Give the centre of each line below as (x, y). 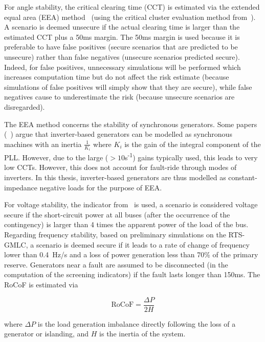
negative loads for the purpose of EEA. (101, 187)
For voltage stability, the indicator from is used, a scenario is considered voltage (131, 204)
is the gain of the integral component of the (193, 144)
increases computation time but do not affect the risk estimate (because (117, 77)
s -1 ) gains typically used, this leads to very (191, 156)
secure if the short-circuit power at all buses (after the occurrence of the (117, 214)
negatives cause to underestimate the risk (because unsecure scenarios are (119, 97)
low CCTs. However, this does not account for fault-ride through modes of (120, 167)
